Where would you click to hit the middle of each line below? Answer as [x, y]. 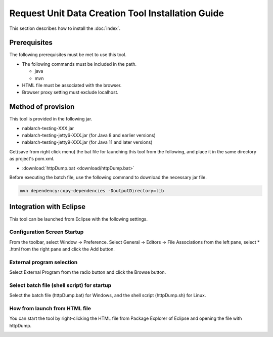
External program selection [43, 262]
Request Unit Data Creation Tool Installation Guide [117, 13]
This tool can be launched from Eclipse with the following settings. [79, 219]
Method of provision [42, 107]
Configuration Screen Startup [47, 232]
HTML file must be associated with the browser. [72, 86]
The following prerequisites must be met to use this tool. [68, 55]
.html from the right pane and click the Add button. [62, 249]
